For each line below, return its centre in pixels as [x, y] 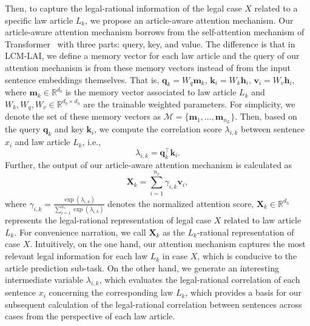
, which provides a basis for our [244, 292]
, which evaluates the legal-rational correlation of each [200, 280]
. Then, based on [266, 116]
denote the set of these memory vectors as [83, 116]
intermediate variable [44, 280]
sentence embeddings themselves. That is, [82, 79]
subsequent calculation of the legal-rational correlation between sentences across [153, 304]
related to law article [262, 220]
